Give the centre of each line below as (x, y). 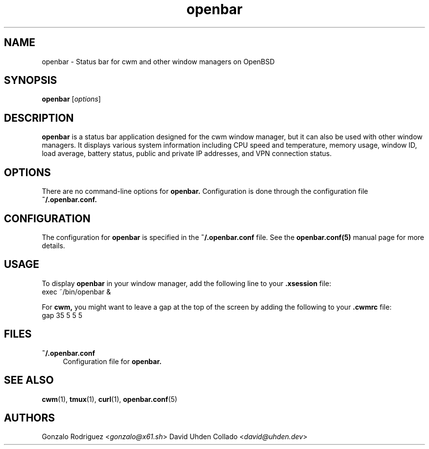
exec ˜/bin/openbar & (76, 291)
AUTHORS (30, 418)
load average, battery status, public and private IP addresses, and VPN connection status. (187, 154)
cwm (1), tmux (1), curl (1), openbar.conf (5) (109, 399)
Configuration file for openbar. (112, 361)
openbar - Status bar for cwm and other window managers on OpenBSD (158, 61)
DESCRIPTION (39, 118)
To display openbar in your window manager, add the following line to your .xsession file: (187, 283)
